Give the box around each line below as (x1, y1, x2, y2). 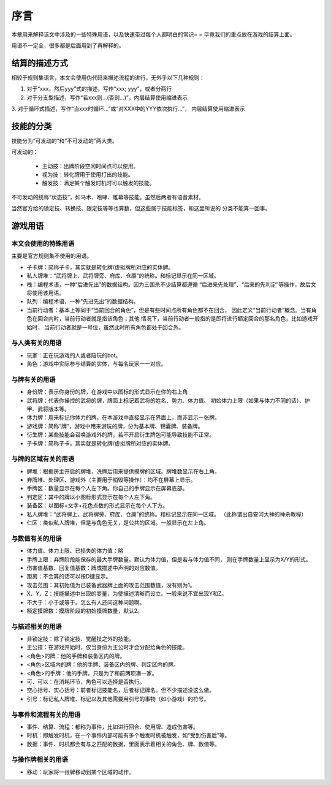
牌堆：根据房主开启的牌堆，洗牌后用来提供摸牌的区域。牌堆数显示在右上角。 (26, 468, 220, 475)
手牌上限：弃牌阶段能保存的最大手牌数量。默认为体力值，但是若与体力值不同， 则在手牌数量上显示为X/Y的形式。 (26, 555, 312, 563)
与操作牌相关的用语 (11, 756, 69, 764)
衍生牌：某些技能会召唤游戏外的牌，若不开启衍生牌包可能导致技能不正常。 (26, 431, 215, 438)
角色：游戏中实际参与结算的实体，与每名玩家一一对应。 (26, 360, 167, 368)
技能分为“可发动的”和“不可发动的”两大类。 (11, 137, 118, 144)
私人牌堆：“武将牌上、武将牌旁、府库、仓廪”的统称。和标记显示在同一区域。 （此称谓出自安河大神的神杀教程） (26, 510, 307, 518)
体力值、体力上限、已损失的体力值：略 (26, 547, 124, 555)
